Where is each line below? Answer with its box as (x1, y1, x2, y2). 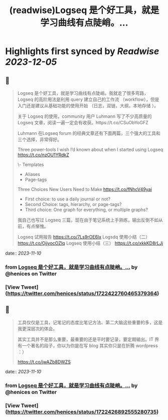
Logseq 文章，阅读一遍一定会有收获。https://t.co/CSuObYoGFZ (17, 120, 149, 125)
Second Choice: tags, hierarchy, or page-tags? (25, 201, 122, 207)
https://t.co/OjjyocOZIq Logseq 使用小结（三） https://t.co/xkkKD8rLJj (17, 240, 163, 246)
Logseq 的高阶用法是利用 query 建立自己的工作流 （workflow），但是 (17, 96, 159, 102)
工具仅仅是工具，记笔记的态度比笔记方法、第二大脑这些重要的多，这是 (17, 319, 163, 325)
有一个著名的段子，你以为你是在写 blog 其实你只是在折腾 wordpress (17, 342, 158, 348)
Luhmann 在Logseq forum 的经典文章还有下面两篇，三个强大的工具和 (17, 130, 160, 136)
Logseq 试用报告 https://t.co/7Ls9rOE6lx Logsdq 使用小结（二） (17, 234, 150, 240)
